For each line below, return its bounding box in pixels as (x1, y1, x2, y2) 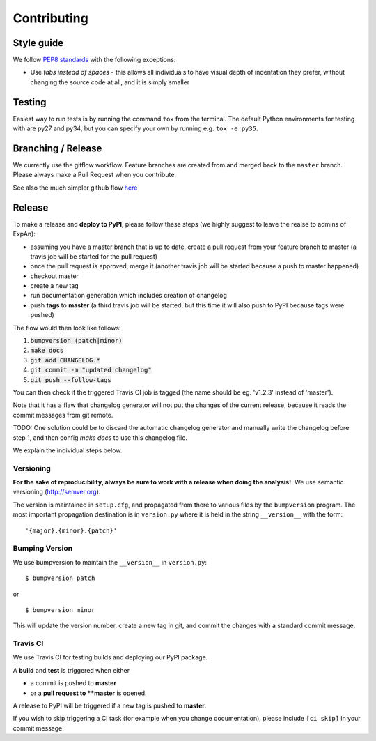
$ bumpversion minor (25, 606, 95, 613)
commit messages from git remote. (13, 411, 113, 419)
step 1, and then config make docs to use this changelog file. (13, 433, 188, 442)
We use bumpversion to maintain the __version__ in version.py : (13, 558, 207, 566)
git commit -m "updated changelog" (30, 366, 152, 374)
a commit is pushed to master (30, 679, 117, 687)
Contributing (13, 10, 88, 26)
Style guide (13, 37, 64, 49)
